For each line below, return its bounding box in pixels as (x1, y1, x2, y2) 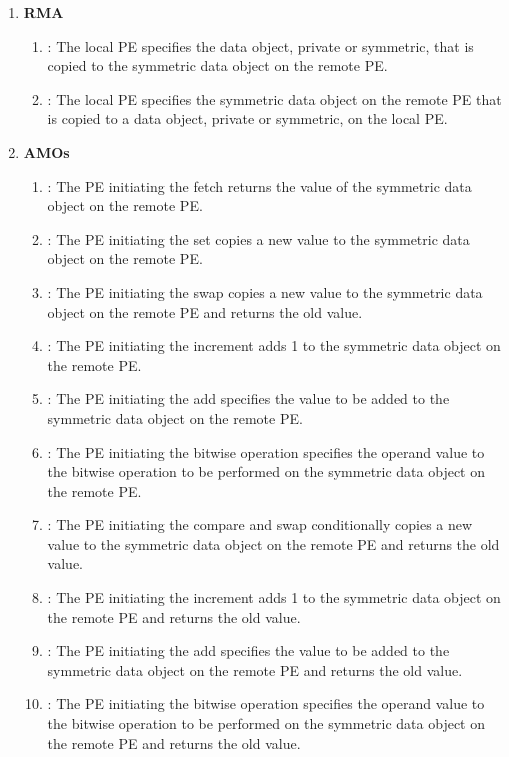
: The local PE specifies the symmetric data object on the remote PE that (47, 88, 502, 109)
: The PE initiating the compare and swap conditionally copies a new (47, 514, 473, 535)
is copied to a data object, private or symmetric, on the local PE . (47, 108, 448, 129)
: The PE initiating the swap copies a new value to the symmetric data (47, 281, 483, 302)
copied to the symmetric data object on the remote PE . (47, 55, 388, 76)
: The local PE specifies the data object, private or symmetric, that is (47, 35, 474, 56)
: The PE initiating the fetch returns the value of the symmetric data (47, 175, 472, 196)
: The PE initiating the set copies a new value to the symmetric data (47, 228, 470, 249)
